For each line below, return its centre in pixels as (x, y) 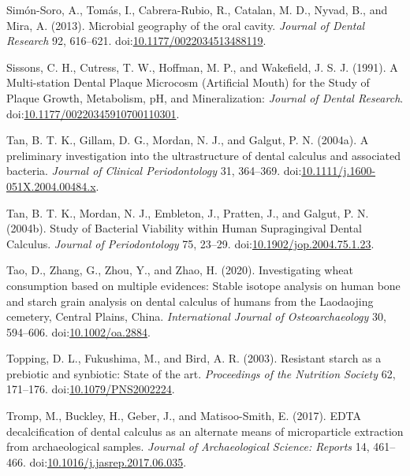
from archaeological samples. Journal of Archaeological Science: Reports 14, (188, 446)
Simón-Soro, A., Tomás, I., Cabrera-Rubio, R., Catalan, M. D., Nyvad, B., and (197, 9)
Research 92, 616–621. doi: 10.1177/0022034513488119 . (136, 41)
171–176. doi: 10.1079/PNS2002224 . (91, 389)
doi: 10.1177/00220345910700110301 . (93, 113)
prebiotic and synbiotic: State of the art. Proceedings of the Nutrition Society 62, (201, 373)
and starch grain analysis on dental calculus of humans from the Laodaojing (190, 301)
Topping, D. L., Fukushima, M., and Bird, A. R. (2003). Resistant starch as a (194, 358)
